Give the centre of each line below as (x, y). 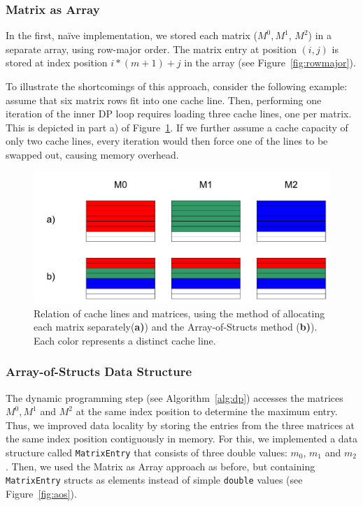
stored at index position (57, 63)
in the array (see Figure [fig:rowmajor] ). (270, 63)
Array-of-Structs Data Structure (99, 371)
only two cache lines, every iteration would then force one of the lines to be (167, 141)
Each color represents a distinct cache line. (125, 340)
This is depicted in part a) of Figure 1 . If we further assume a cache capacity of (177, 127)
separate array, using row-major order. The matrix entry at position (151, 49)
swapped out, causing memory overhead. (92, 154)
